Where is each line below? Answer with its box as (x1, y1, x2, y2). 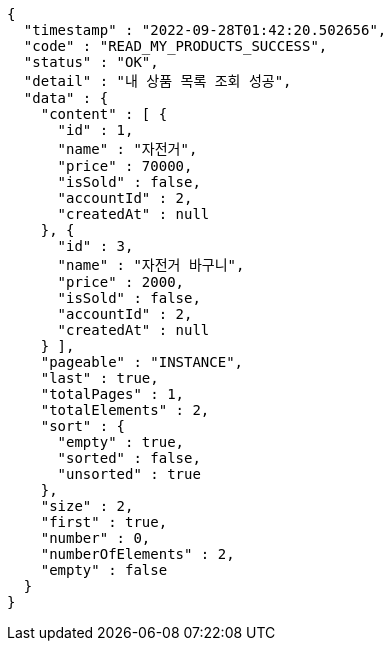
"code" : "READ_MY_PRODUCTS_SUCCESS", (23, 38, 328, 54)
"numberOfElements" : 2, (40, 546, 235, 562)
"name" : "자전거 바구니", (57, 257, 245, 273)
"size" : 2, (40, 498, 134, 514)
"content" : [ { (40, 106, 168, 122)
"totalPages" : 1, (40, 386, 185, 402)
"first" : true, (40, 514, 168, 530)
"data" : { (23, 90, 109, 106)
